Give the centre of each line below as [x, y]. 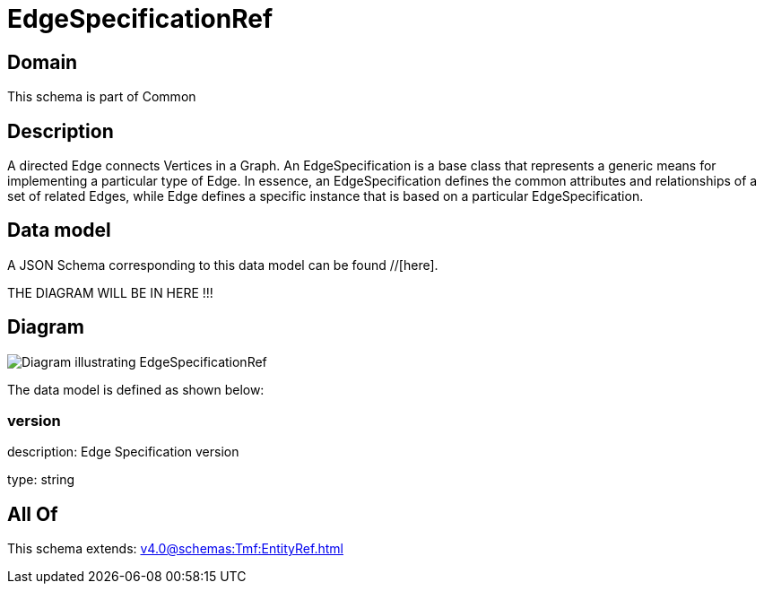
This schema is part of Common [102, 97]
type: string [41, 480]
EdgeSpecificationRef [140, 19]
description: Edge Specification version [123, 452]
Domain [43, 62]
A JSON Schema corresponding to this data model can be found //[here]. [223, 265]
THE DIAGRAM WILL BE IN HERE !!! [110, 292]
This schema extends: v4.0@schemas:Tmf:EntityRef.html [175, 549]
